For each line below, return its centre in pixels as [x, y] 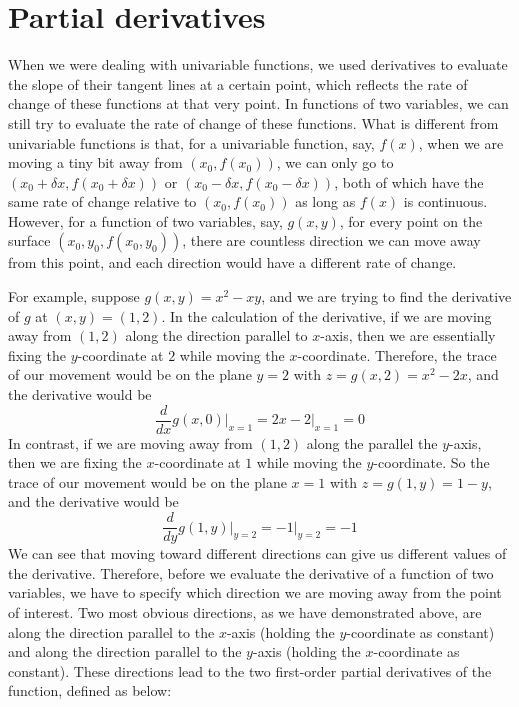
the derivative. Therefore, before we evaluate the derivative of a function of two [251, 572]
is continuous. [445, 201]
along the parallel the [372, 442]
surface [29, 240]
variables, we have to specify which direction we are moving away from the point [255, 592]
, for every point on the [411, 220]
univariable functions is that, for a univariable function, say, [191, 142]
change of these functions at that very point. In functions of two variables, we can [258, 103]
